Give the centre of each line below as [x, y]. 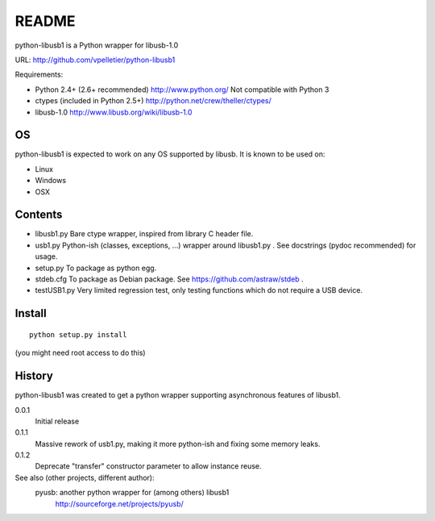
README [45, 21]
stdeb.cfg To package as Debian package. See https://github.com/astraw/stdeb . [169, 279]
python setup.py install [78, 334]
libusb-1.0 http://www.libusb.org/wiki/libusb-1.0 [114, 112]
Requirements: [39, 75]
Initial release [57, 421]
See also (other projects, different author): [85, 477]
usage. [46, 256]
